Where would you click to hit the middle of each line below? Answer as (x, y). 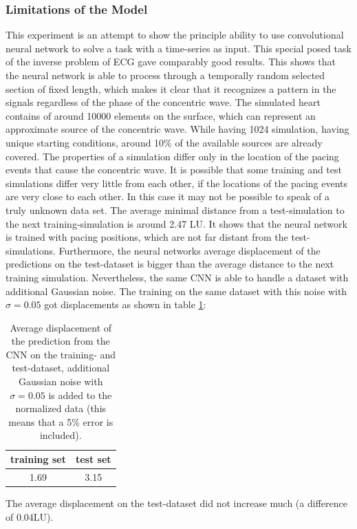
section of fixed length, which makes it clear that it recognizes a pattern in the (171, 88)
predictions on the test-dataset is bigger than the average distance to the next (170, 264)
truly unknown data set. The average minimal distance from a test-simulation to (175, 209)
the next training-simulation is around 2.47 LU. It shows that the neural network (176, 223)
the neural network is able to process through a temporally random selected (165, 75)
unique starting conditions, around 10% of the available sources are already (164, 142)
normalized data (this (61, 408)
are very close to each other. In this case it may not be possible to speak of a (168, 196)
